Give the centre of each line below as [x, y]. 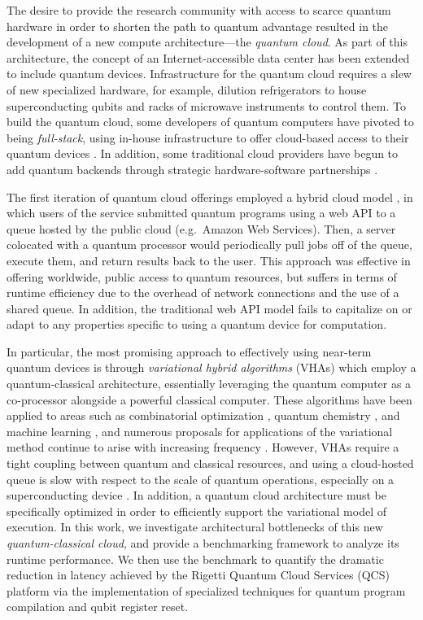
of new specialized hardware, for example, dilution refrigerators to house [187, 89]
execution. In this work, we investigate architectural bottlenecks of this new [195, 527]
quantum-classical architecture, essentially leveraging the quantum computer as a [209, 384]
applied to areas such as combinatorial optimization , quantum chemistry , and [203, 415]
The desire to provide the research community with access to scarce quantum [199, 10]
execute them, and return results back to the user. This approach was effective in [209, 260]
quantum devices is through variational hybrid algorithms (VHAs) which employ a [211, 367]
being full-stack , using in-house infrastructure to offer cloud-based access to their [208, 137]
